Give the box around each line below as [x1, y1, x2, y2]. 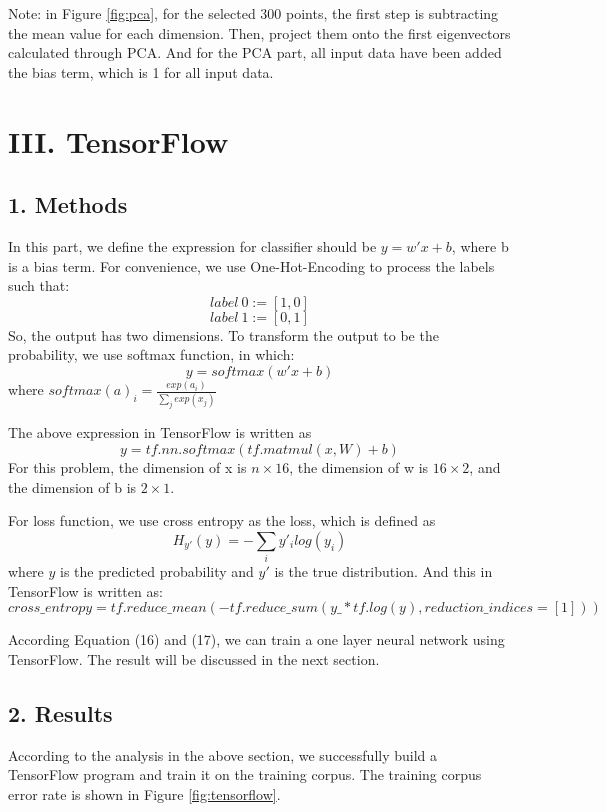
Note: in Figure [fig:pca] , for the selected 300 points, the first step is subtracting [8, 3, 499, 23]
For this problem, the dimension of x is [8, 457, 247, 478]
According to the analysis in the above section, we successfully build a [8, 744, 438, 765]
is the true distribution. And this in [274, 561, 493, 582]
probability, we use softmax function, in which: [8, 344, 295, 365]
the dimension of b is [8, 476, 137, 497]
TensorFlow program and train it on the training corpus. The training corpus [8, 764, 482, 785]
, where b [451, 235, 509, 256]
